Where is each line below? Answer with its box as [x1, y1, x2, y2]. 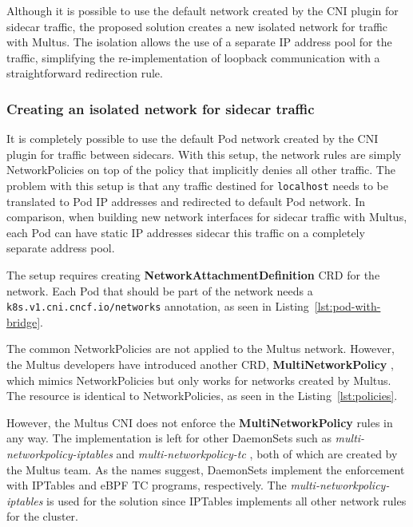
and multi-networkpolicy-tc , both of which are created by [116, 446, 398, 462]
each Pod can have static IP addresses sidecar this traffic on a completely [6, 224, 365, 240]
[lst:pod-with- [314, 298, 381, 315]
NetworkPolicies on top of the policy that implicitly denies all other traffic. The [6, 161, 395, 178]
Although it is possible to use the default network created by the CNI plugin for [6, 2, 399, 18]
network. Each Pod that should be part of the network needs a [6, 282, 313, 299]
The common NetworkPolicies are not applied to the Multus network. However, [6, 340, 395, 357]
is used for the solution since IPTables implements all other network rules [46, 492, 407, 509]
